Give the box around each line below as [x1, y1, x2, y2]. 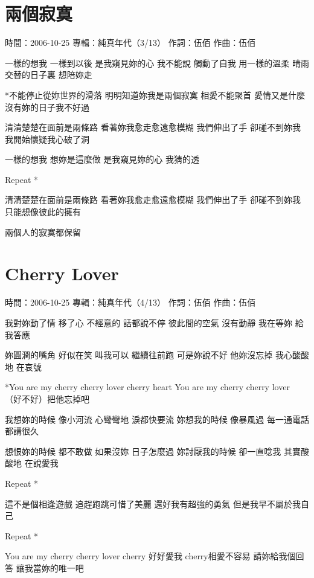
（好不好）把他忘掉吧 [5, 392, 89, 405]
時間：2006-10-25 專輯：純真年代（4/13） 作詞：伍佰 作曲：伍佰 [5, 296, 256, 309]
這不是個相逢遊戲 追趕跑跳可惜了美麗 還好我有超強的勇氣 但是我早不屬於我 [5, 497, 301, 510]
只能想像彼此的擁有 [5, 205, 81, 218]
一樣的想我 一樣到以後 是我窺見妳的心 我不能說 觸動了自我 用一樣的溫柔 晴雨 [5, 56, 309, 69]
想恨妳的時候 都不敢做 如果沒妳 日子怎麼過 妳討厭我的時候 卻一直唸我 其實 [5, 445, 301, 457]
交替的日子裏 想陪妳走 [5, 68, 92, 81]
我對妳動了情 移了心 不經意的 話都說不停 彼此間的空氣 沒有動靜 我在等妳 [5, 316, 292, 329]
